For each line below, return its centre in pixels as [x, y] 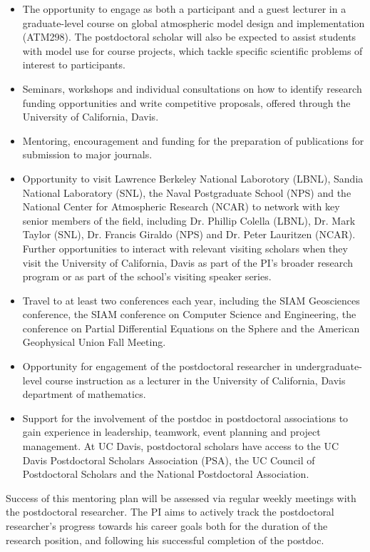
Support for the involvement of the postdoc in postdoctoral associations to [185, 418]
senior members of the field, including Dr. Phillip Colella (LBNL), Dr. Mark [189, 220]
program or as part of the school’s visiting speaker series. [147, 276]
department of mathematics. [84, 394]
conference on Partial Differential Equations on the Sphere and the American [191, 328]
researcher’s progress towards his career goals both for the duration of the [167, 526]
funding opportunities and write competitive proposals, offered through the [186, 102]
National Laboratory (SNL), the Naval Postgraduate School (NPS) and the [187, 192]
